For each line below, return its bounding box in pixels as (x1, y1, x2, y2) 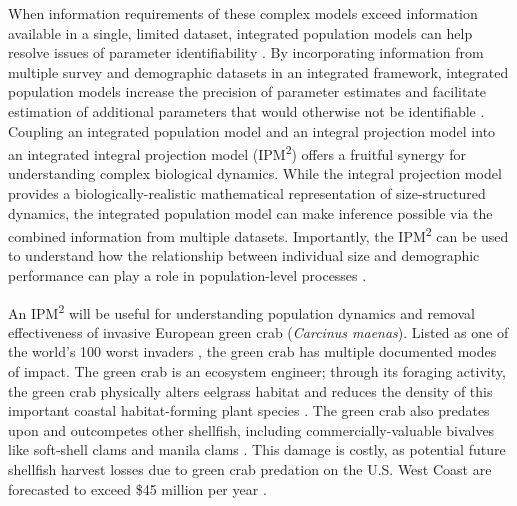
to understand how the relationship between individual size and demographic (8, 245, 480, 266)
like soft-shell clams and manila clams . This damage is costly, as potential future (8, 439, 506, 460)
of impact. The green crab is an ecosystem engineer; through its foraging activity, (8, 361, 506, 382)
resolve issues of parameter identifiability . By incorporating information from (8, 42, 484, 63)
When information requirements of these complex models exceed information (8, 3, 478, 23)
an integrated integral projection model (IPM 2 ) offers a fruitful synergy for (8, 141, 467, 164)
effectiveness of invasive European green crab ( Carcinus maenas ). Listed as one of (8, 321, 509, 342)
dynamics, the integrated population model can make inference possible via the (8, 202, 493, 223)
